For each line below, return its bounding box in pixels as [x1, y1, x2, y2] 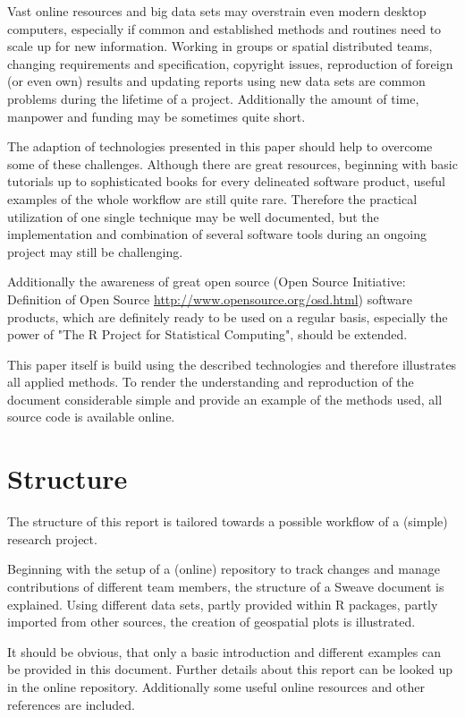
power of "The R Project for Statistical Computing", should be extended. [7, 325, 408, 344]
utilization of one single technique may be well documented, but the [7, 207, 379, 226]
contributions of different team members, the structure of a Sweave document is [7, 576, 444, 595]
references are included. [7, 695, 135, 713]
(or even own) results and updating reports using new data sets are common [7, 72, 426, 90]
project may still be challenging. [7, 242, 183, 260]
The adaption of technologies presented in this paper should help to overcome [7, 137, 433, 156]
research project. [7, 529, 97, 548]
